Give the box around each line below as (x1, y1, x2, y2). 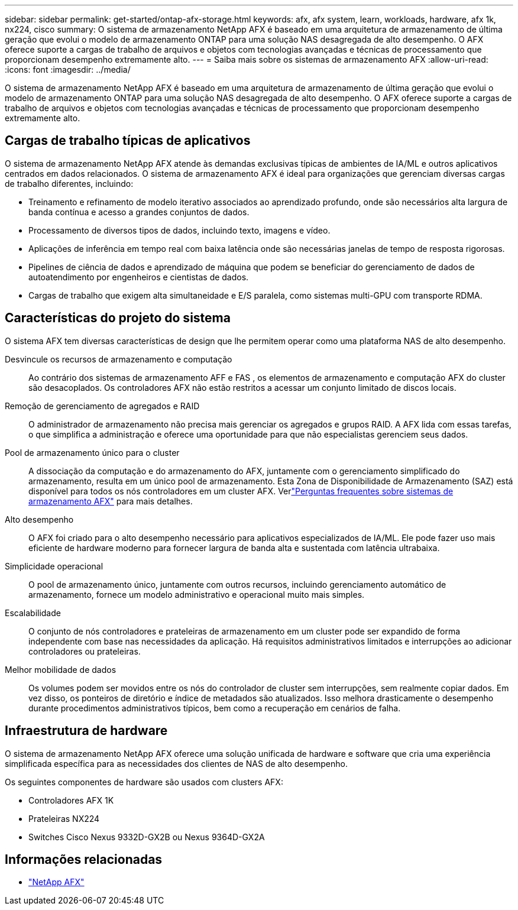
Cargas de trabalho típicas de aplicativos (5, 133, 251, 148)
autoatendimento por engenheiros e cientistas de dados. (28, 271, 249, 282)
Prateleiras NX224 (28, 813, 100, 824)
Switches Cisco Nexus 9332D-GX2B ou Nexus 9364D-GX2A (28, 831, 265, 842)
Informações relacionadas (5, 851, 163, 867)
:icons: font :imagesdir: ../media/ (5, 64, 131, 75)
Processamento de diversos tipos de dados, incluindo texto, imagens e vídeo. (28, 225, 331, 235)
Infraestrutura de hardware (5, 723, 168, 739)
